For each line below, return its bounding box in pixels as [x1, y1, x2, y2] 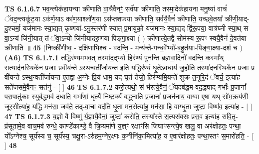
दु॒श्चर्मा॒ [4, 23, 20, 33]
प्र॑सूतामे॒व [4, 121, 25, 131]
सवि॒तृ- [222, 111, 238, 121]
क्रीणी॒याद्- [225, 13, 250, 23]
